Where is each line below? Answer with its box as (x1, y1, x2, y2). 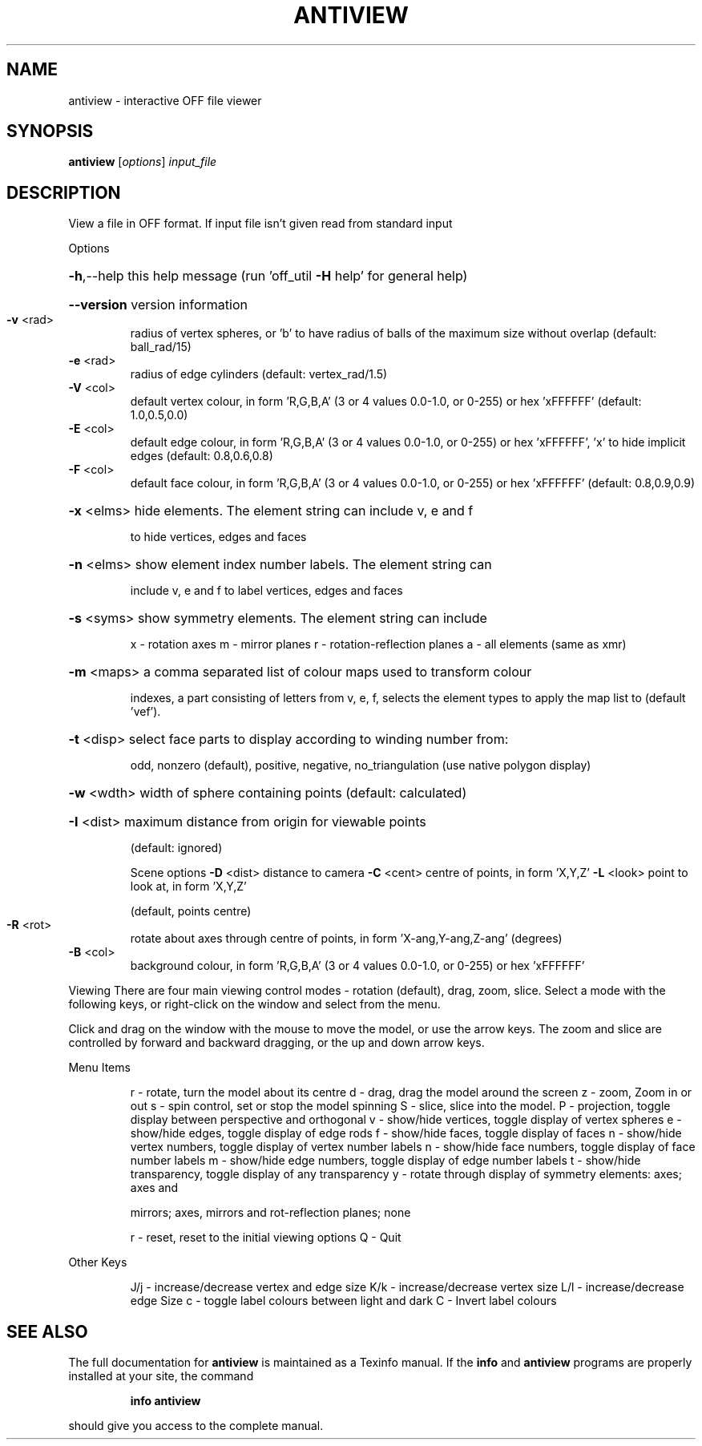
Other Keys (68, 1255, 127, 1270)
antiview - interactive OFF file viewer (68, 93, 262, 107)
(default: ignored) (130, 841, 223, 855)
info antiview (130, 1394, 201, 1408)
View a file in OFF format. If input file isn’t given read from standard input (68, 216, 453, 231)
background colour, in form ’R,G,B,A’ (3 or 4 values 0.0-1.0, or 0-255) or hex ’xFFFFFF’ (130, 959, 585, 973)
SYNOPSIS (6, 121, 94, 142)
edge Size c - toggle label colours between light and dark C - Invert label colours (130, 1294, 557, 1308)
